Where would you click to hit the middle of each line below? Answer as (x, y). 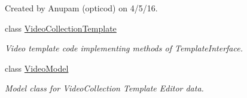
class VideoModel (37, 68)
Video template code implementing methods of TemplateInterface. (124, 48)
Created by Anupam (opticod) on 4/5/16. (81, 8)
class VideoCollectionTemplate (61, 28)
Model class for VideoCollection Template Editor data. (104, 88)
